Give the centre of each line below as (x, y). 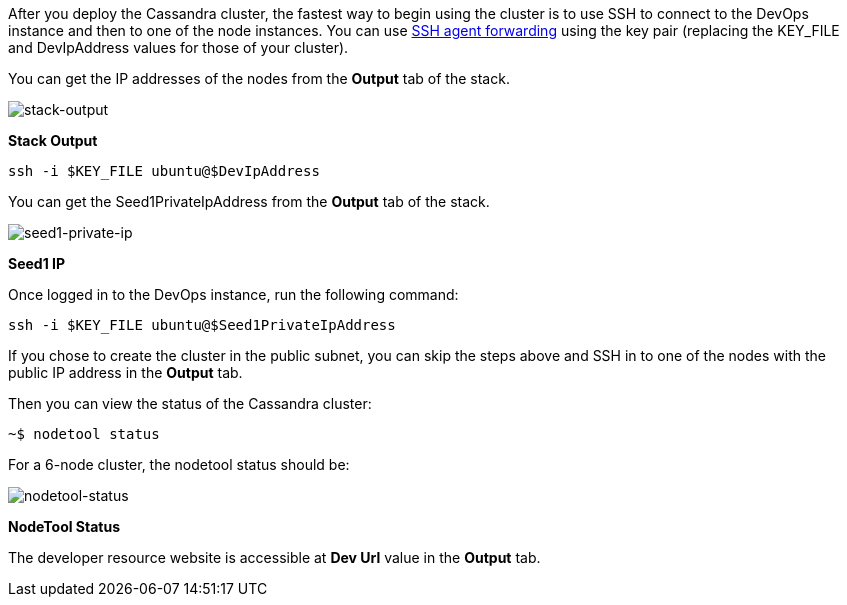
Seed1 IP (37, 263)
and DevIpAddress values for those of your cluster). (178, 47)
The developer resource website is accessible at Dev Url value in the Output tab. (274, 557)
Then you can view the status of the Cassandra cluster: (190, 403)
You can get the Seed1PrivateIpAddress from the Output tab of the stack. (249, 201)
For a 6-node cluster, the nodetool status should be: (179, 464)
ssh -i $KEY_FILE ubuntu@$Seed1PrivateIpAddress (202, 325)
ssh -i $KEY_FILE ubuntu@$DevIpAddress (164, 171)
